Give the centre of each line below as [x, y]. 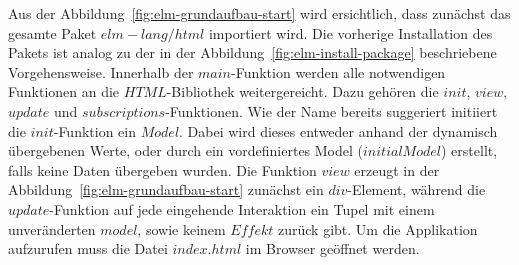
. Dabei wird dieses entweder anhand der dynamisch [338, 130]
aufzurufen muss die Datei [88, 248]
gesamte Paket [52, 32]
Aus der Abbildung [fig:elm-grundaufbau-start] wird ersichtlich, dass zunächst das [259, 13]
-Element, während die [416, 189]
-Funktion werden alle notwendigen [338, 71]
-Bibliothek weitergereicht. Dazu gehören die [302, 91]
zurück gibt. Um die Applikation [378, 228]
